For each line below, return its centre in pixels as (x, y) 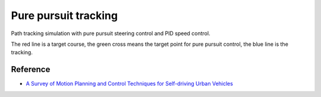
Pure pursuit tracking (64, 15)
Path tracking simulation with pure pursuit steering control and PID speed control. (111, 33)
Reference (31, 69)
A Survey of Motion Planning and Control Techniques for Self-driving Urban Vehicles (129, 84)
